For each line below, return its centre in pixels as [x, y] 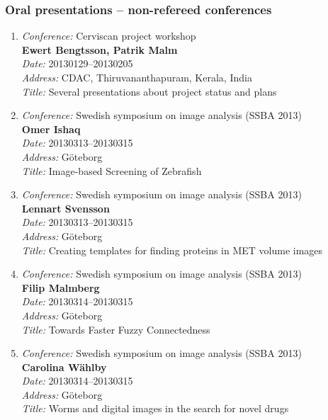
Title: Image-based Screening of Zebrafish [112, 170]
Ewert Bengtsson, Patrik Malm [100, 49]
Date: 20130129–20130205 [77, 63]
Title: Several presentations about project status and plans [149, 91]
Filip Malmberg [61, 287]
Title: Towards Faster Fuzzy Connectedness [116, 329]
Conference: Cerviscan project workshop [109, 36]
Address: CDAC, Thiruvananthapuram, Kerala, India [137, 77]
